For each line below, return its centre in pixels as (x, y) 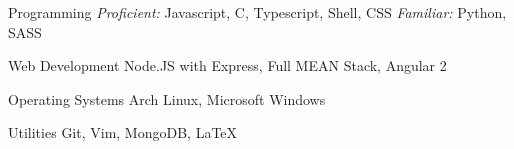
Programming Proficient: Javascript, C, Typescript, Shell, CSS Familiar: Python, (257, 12)
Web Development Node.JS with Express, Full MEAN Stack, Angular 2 (227, 65)
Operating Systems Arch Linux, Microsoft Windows (167, 98)
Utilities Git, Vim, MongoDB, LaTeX (123, 132)
